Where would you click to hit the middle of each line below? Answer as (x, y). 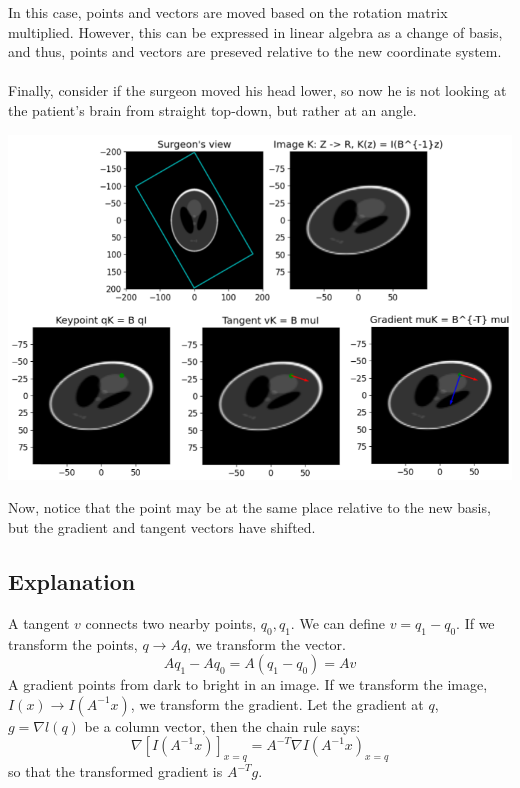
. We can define (337, 622)
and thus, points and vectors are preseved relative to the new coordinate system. (255, 51)
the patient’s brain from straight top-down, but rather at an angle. (212, 109)
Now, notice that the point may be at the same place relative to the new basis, (249, 507)
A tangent (39, 622)
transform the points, (73, 643)
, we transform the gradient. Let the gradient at (277, 703)
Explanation (72, 580)
